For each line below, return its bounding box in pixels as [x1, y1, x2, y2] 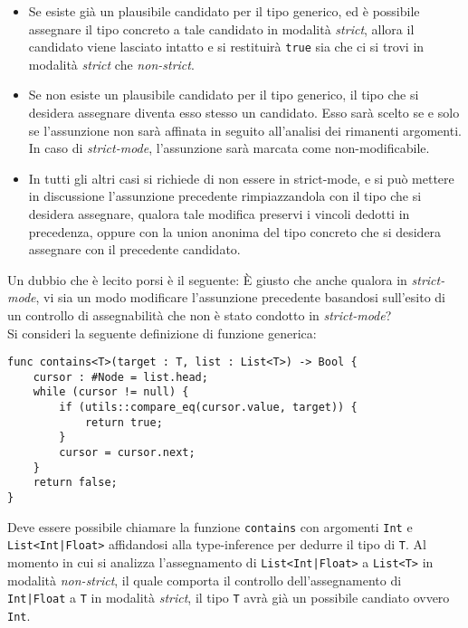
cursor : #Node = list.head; [33, 370, 208, 384]
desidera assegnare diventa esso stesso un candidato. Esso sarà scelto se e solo [28, 103, 460, 122]
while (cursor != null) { [33, 385, 189, 399]
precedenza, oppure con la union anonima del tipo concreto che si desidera [28, 222, 442, 241]
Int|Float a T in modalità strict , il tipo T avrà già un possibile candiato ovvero [7, 588, 450, 607]
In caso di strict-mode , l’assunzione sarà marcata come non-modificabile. [28, 138, 430, 157]
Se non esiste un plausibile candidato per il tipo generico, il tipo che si [28, 85, 419, 104]
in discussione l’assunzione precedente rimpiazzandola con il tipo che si [28, 186, 422, 205]
